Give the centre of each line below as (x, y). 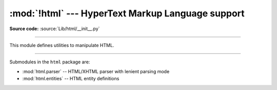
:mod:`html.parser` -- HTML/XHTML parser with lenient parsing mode (96, 71)
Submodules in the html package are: (50, 62)
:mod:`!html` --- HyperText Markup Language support (127, 13)
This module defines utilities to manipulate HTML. (62, 45)
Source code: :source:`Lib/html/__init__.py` (55, 29)
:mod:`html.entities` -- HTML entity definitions (71, 79)
